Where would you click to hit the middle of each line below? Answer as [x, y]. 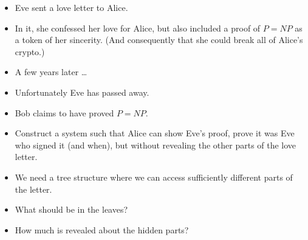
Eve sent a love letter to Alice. [71, 7]
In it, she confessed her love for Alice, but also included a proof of [138, 28]
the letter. [33, 189]
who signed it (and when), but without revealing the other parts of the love [156, 145]
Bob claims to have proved [64, 112]
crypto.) [30, 51]
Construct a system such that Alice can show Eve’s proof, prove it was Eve [155, 133]
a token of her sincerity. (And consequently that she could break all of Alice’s [159, 40]
